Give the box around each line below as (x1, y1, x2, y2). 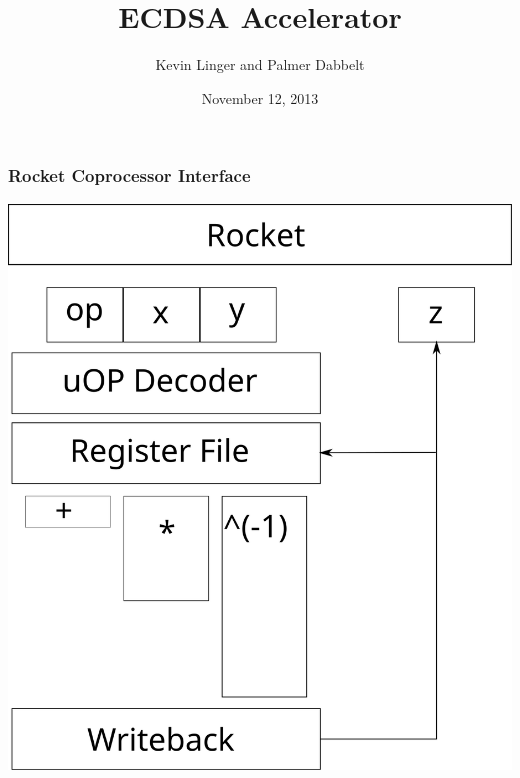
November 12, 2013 (201, 87, 319, 108)
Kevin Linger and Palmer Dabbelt (155, 54, 365, 75)
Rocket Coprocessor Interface (8, 163, 251, 188)
